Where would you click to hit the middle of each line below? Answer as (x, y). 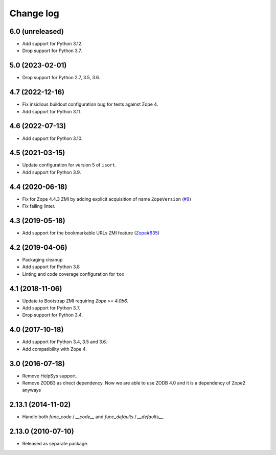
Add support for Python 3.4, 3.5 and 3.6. (65, 342)
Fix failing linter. (39, 206)
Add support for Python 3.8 (51, 267)
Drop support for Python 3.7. (52, 51)
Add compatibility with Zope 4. (54, 349)
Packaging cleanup (42, 259)
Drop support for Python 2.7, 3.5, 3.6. (61, 78)
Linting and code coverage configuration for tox (73, 274)
